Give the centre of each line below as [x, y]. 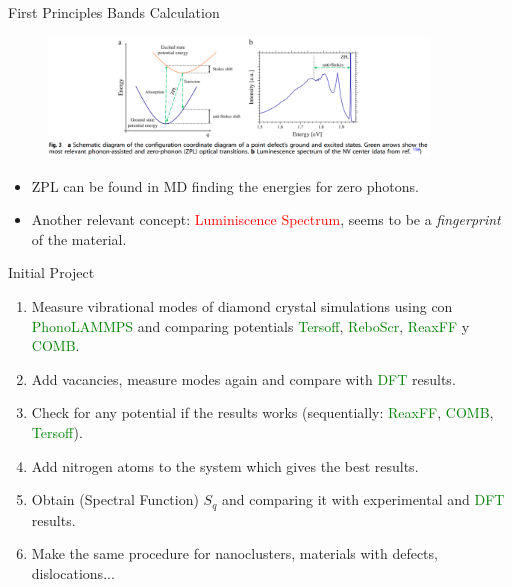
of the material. [79, 238]
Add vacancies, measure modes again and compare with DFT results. [243, 378]
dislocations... [73, 572]
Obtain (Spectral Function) [115, 499]
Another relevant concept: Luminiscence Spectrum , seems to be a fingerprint [266, 219]
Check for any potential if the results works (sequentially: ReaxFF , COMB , [262, 412]
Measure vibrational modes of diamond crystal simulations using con [242, 306]
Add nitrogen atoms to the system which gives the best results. [225, 465]
